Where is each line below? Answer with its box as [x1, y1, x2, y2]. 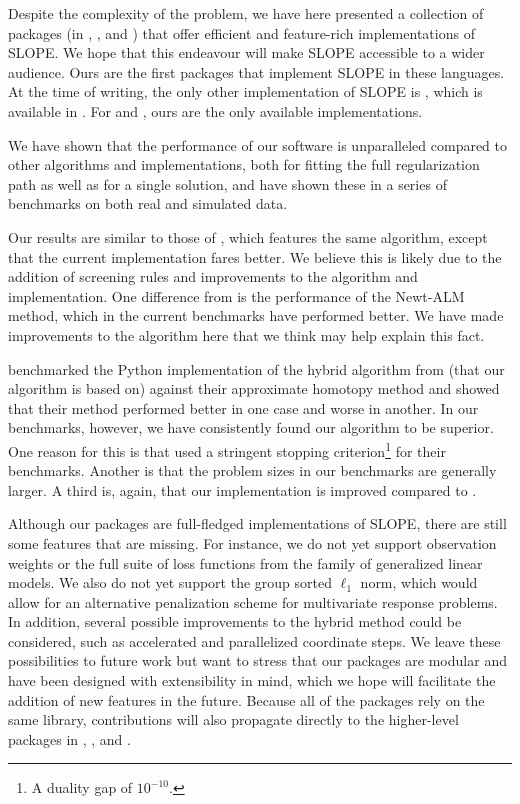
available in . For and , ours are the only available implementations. [8, 100, 423, 121]
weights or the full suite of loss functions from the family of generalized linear [8, 552, 483, 573]
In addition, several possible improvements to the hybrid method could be [8, 611, 462, 632]
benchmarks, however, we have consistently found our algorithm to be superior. [8, 417, 494, 438]
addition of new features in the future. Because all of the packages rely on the [8, 689, 485, 710]
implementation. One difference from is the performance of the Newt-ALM [8, 285, 465, 306]
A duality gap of [31, 777, 133, 798]
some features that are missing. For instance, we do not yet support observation [8, 532, 497, 553]
